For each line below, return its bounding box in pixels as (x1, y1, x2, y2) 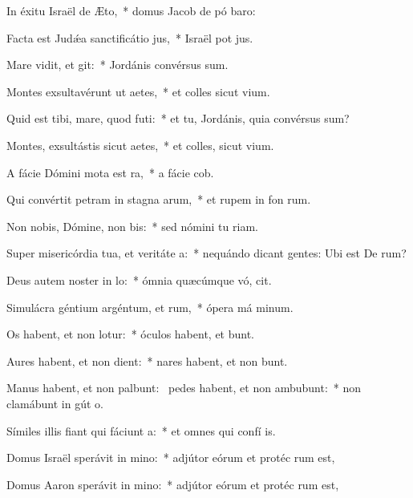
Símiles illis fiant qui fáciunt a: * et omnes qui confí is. (6, 422, 276, 439)
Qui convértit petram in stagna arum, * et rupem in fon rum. (6, 191, 311, 208)
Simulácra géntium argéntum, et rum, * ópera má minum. (6, 298, 294, 315)
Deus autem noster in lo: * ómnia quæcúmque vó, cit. (6, 271, 272, 288)
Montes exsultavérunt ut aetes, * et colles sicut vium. (6, 83, 270, 99)
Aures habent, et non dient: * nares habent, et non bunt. (6, 352, 288, 369)
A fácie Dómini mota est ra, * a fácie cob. (6, 164, 214, 180)
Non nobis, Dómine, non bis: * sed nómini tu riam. (6, 217, 258, 234)
